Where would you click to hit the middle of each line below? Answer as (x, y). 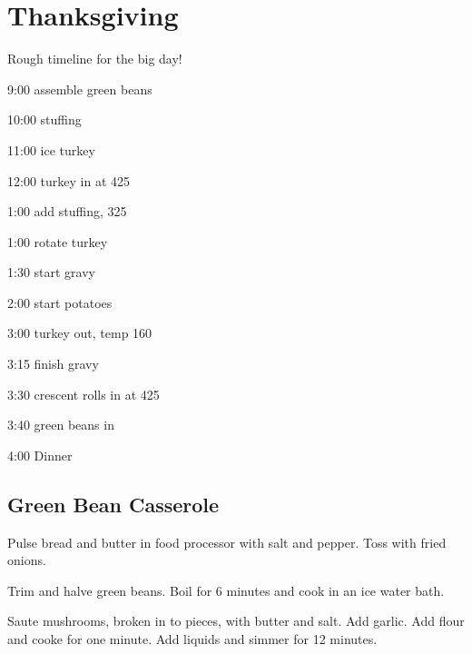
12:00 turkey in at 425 (69, 180)
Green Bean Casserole (113, 504)
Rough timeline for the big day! (95, 59)
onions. (27, 560)
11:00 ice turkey (51, 149)
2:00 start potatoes (60, 302)
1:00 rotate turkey (58, 241)
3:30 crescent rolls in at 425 (84, 394)
